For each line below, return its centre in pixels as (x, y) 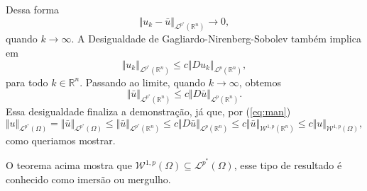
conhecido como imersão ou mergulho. (88, 179)
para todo (27, 82)
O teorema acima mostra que (69, 165)
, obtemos (260, 82)
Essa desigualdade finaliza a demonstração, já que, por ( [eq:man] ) (148, 111)
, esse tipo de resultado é (288, 165)
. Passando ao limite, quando (143, 82)
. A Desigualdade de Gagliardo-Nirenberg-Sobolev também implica (216, 39)
